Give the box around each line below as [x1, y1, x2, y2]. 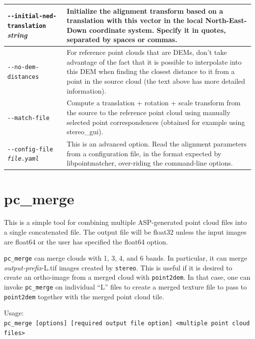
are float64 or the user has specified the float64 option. [4, 236, 168, 246]
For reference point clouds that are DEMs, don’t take [67, 47, 227, 57]
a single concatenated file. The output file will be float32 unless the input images [4, 226, 247, 237]
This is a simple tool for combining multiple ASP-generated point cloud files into [4, 217, 247, 227]
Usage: [4, 308, 24, 318]
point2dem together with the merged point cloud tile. [4, 291, 164, 301]
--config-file [7, 145, 53, 153]
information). [67, 85, 106, 96]
